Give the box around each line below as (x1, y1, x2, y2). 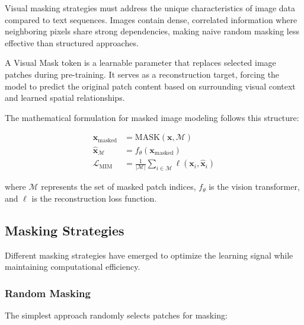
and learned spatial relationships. (5, 91, 125, 104)
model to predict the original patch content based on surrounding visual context (5, 79, 296, 92)
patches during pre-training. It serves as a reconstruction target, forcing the (5, 68, 280, 80)
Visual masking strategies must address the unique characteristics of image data (5, 2, 296, 14)
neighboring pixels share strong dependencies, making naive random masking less (5, 25, 299, 37)
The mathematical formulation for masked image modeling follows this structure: (5, 111, 299, 123)
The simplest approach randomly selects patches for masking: (5, 309, 228, 321)
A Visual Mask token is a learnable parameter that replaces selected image (5, 56, 276, 69)
